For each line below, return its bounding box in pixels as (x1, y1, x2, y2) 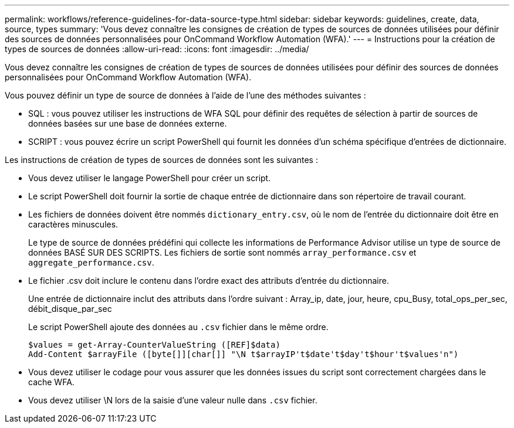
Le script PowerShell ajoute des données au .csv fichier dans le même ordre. (28, 322, 329, 332)
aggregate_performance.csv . (28, 257, 154, 267)
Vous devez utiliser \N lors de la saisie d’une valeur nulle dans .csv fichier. (28, 395, 317, 405)
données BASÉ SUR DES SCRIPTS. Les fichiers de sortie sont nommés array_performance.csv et (28, 247, 417, 257)
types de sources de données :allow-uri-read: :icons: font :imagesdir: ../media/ (5, 44, 309, 54)
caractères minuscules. (28, 219, 119, 229)
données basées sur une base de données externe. (28, 118, 227, 128)
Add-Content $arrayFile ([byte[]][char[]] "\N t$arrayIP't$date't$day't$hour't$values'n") (28, 349, 459, 359)
